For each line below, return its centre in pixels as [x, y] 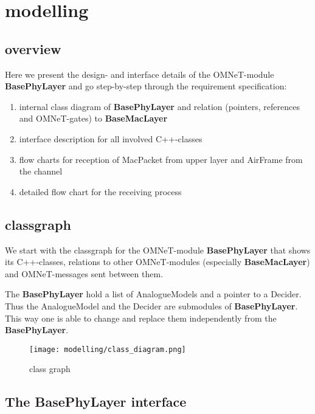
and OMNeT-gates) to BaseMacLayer [93, 118]
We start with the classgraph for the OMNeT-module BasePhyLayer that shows [158, 250]
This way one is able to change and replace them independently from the [141, 318]
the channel [41, 171]
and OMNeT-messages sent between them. [84, 273]
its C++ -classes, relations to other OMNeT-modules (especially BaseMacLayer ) [157, 262]
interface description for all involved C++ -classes [111, 138]
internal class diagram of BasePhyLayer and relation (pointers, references [160, 106]
